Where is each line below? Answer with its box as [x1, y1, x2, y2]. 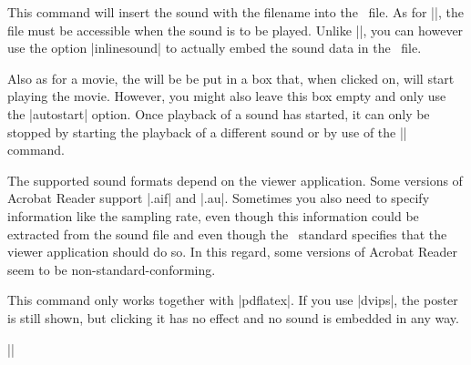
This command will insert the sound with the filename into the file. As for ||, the [7, 3, 464, 21]
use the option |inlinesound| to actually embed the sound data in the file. [7, 38, 422, 57]
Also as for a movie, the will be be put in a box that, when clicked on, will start [7, 68, 455, 87]
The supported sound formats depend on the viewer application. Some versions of [7, 170, 463, 189]
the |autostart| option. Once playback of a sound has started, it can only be [7, 104, 430, 123]
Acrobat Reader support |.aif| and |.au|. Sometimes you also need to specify [7, 188, 430, 208]
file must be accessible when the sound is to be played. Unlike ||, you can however [7, 20, 464, 39]
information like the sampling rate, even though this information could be [7, 206, 419, 225]
